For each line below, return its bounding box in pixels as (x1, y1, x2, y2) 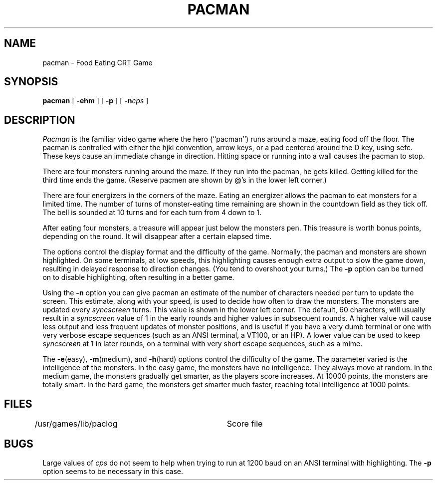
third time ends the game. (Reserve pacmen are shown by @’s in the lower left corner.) (42, 176, 327, 185)
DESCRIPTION (4, 113, 75, 126)
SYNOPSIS (4, 75, 58, 88)
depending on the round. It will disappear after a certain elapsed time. (42, 232, 272, 241)
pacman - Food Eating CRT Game (42, 58, 153, 67)
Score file (226, 419, 263, 429)
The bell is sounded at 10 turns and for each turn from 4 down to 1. (42, 208, 261, 217)
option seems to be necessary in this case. (42, 467, 183, 476)
